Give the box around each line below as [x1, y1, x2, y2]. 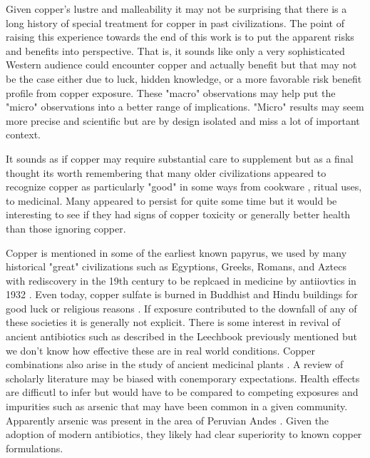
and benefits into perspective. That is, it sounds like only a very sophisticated [6, 43, 345, 58]
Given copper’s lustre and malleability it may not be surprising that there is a [6, 1, 347, 16]
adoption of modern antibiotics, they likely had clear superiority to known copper [6, 427, 362, 442]
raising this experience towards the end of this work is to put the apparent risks [6, 29, 354, 44]
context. [6, 127, 41, 142]
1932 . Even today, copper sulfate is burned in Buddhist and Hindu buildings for [6, 287, 358, 302]
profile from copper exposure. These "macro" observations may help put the [6, 85, 336, 100]
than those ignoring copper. [6, 220, 126, 235]
